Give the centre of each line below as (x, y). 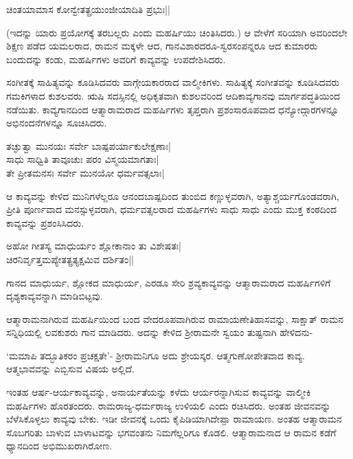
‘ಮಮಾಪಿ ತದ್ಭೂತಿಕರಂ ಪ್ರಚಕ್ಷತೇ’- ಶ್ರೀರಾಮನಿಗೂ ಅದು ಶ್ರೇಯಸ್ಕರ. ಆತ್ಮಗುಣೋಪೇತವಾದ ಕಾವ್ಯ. (156, 355)
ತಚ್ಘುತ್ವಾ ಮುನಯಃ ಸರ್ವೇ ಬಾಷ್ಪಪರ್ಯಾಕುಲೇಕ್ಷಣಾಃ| (89, 145)
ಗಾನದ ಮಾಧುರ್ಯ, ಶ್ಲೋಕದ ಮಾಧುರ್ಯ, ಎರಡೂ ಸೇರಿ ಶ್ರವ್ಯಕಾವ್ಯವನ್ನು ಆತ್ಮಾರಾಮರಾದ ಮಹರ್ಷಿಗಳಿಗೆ (169, 282)
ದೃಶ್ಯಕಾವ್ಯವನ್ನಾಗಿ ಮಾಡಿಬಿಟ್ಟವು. (55, 296)
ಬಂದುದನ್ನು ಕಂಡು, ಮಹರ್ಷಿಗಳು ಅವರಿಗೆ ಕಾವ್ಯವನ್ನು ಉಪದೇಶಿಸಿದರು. (116, 59)
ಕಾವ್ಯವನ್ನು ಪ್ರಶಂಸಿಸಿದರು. (45, 222)
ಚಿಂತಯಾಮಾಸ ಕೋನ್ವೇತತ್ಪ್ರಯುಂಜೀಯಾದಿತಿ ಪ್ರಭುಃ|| (88, 9)
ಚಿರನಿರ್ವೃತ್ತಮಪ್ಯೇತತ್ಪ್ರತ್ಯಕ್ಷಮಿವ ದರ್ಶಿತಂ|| (70, 259)
